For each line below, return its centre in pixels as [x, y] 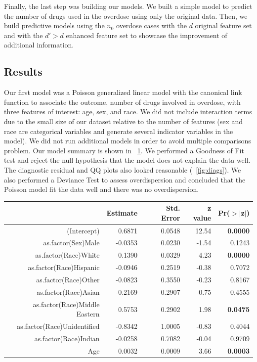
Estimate [122, 213]
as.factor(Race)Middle [66, 304]
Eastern [88, 314]
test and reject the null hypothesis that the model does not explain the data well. [127, 160]
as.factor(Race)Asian [68, 292]
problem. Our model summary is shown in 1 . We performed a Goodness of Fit [124, 150]
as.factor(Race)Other [68, 280]
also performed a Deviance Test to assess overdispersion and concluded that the [125, 179]
